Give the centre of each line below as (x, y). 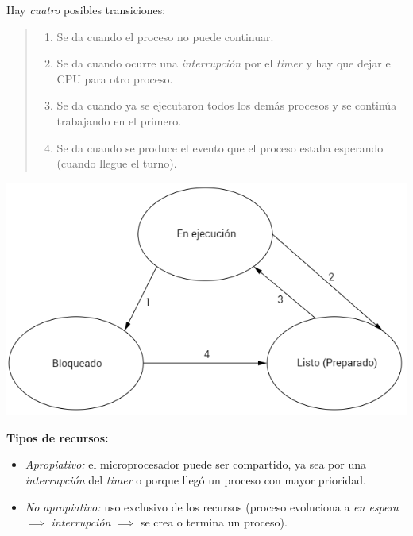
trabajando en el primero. (119, 120)
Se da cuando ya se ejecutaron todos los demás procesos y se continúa (227, 105)
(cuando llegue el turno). (117, 163)
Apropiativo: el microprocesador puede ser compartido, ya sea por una (195, 464)
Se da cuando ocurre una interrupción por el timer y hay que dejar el (225, 63)
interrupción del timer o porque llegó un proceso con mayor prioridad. (195, 479)
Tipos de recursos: (58, 437)
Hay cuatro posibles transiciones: (86, 10)
